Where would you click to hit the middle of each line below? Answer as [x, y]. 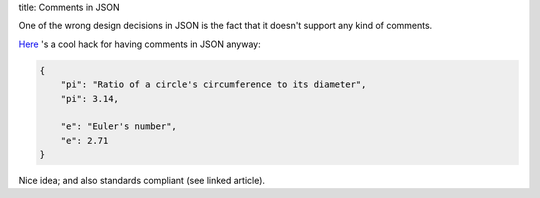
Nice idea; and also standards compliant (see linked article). [141, 181]
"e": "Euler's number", [118, 126]
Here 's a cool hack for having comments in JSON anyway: [139, 44]
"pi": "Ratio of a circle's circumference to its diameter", [213, 84]
